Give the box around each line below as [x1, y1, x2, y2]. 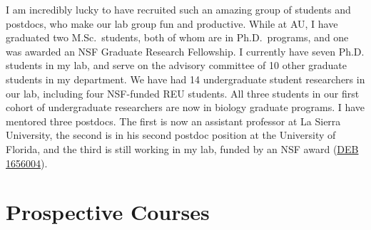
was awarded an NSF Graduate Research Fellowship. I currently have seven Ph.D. [6, 43, 365, 58]
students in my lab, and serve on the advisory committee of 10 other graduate [6, 58, 347, 73]
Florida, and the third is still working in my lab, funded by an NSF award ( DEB [6, 141, 359, 156]
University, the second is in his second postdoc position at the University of [6, 127, 336, 142]
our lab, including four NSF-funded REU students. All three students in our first [6, 85, 360, 100]
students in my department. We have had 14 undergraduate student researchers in [6, 71, 365, 86]
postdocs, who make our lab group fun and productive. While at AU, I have [6, 16, 338, 31]
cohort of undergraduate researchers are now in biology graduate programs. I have [6, 100, 365, 115]
